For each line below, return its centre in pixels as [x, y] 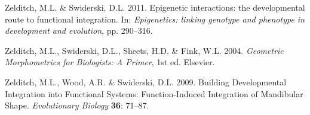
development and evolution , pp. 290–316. [79, 31]
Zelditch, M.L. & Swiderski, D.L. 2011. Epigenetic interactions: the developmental [155, 7]
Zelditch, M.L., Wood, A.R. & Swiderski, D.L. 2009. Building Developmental [146, 82]
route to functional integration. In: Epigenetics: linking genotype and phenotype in [155, 19]
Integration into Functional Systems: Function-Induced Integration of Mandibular [154, 93]
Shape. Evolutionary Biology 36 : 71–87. [77, 105]
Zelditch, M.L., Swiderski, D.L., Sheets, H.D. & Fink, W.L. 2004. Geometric [144, 50]
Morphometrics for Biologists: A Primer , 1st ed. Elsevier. [110, 62]
